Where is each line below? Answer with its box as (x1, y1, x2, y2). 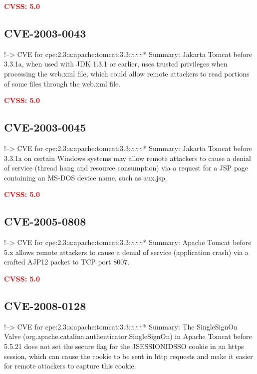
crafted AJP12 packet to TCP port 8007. (4, 256, 130, 267)
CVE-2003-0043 (4, 25, 86, 40)
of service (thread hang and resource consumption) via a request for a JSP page (4, 162, 248, 173)
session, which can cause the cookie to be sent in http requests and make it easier (4, 350, 253, 361)
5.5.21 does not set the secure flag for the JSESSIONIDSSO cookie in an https (4, 340, 244, 351)
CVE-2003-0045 (4, 119, 86, 135)
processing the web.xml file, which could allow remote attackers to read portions (4, 68, 250, 78)
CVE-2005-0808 (4, 213, 86, 229)
